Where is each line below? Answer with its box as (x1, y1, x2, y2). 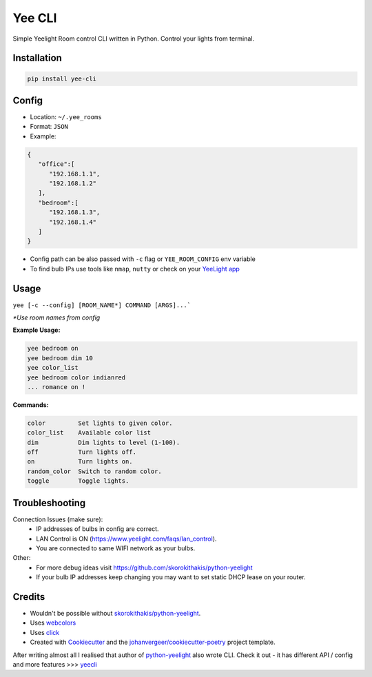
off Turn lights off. (27, 448, 137, 456)
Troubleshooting (12, 497, 86, 509)
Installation (12, 52, 62, 64)
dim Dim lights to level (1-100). (27, 438, 180, 446)
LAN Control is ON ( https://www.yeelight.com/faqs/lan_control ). (36, 534, 217, 543)
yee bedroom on (27, 344, 79, 353)
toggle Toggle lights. (27, 477, 130, 485)
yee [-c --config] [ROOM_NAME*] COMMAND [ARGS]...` (12, 301, 192, 309)
